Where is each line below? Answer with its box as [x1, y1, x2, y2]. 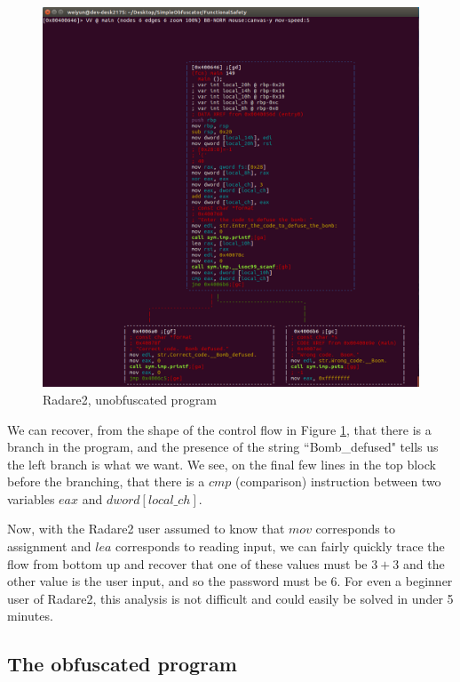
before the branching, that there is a [7, 472, 205, 491]
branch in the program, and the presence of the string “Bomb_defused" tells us [7, 437, 439, 456]
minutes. [7, 606, 53, 625]
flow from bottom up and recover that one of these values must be [7, 554, 368, 573]
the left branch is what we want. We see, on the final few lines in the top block [7, 454, 436, 473]
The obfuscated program [7, 650, 237, 678]
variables [7, 489, 55, 508]
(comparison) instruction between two [235, 472, 441, 491]
